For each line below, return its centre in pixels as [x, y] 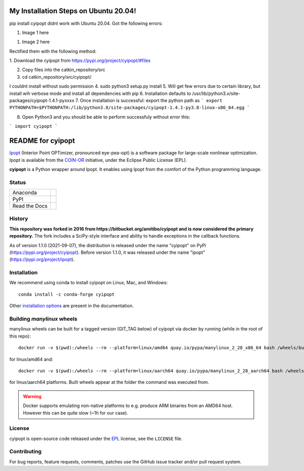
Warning [32, 396]
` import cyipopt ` [33, 126]
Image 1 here [35, 32]
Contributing [25, 452]
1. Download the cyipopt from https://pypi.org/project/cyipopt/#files [80, 60]
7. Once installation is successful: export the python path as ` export [149, 100]
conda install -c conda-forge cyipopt [67, 294]
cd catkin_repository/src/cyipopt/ [57, 77]
